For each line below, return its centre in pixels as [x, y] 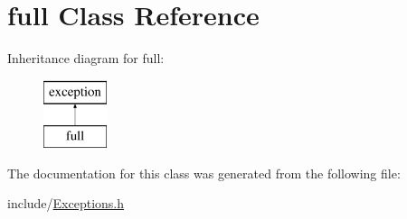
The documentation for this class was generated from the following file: [204, 173]
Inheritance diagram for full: [86, 58]
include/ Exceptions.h [66, 203]
